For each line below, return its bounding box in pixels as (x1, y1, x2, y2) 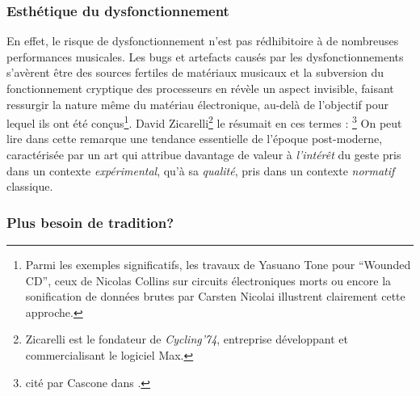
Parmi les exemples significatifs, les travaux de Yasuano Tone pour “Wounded (25, 256, 411, 273)
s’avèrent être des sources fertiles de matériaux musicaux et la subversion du (6, 64, 384, 81)
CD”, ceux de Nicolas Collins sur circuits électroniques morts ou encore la (25, 272, 392, 289)
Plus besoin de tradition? (6, 212, 174, 232)
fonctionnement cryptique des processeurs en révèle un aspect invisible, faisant (6, 80, 394, 96)
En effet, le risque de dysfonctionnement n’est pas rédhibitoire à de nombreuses (6, 32, 399, 49)
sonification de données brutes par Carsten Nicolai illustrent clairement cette (25, 288, 405, 305)
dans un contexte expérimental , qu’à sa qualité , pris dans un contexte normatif (6, 162, 395, 179)
